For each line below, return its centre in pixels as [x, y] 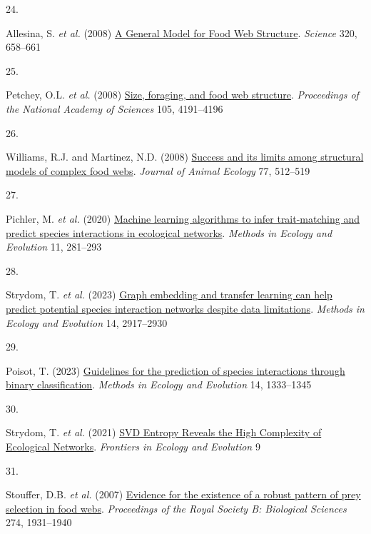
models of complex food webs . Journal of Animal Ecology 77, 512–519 [158, 170]
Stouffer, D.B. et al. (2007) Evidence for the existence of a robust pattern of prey [183, 494]
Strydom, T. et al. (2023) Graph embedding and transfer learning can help [169, 294]
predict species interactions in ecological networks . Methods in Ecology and [169, 232]
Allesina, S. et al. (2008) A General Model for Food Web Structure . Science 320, [182, 32]
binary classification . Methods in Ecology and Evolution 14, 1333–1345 [159, 384]
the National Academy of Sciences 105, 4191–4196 [115, 108]
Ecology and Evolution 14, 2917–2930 [87, 322]
